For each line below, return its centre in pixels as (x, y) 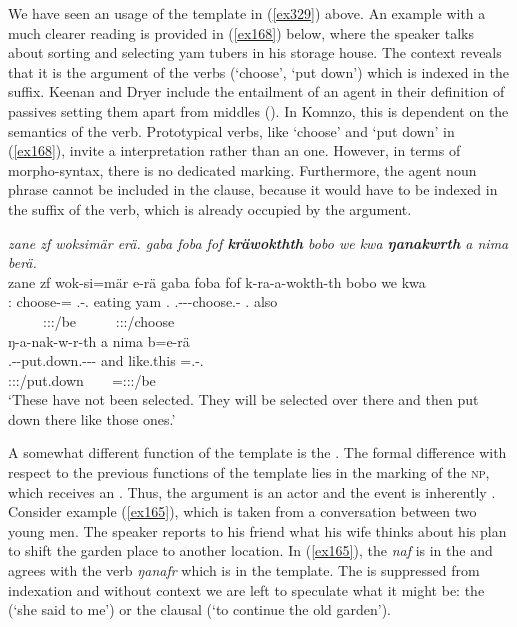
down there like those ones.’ (92, 418)
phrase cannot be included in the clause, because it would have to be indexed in (253, 189)
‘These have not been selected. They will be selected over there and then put (243, 399)
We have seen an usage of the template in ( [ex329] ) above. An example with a (247, 13)
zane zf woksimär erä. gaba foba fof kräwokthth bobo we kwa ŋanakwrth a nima (258, 242)
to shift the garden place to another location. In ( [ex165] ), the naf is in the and (250, 550)
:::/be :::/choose (109, 320)
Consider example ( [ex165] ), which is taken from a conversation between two (242, 511)
